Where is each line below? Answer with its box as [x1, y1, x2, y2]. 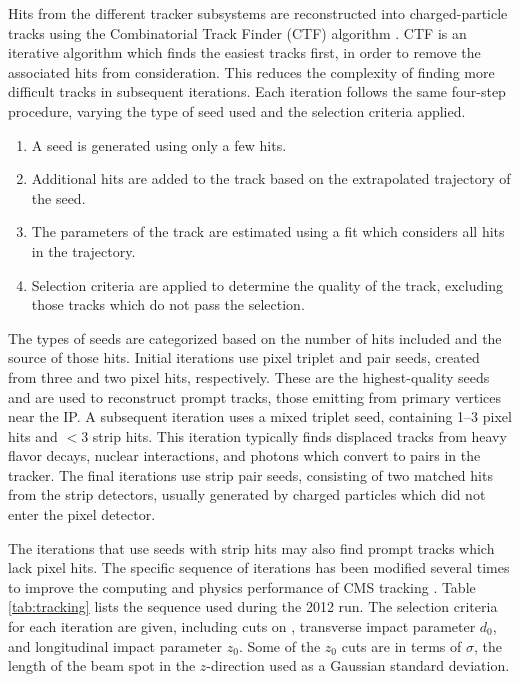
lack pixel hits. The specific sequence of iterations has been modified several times [8, 557, 510, 578]
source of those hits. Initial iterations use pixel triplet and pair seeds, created [8, 347, 480, 368]
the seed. [31, 187, 86, 208]
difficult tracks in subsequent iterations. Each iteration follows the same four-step [8, 81, 506, 102]
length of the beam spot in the [8, 655, 196, 676]
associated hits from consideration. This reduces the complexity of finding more [8, 61, 495, 82]
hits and [8, 425, 58, 446]
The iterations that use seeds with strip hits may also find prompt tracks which [8, 537, 495, 558]
